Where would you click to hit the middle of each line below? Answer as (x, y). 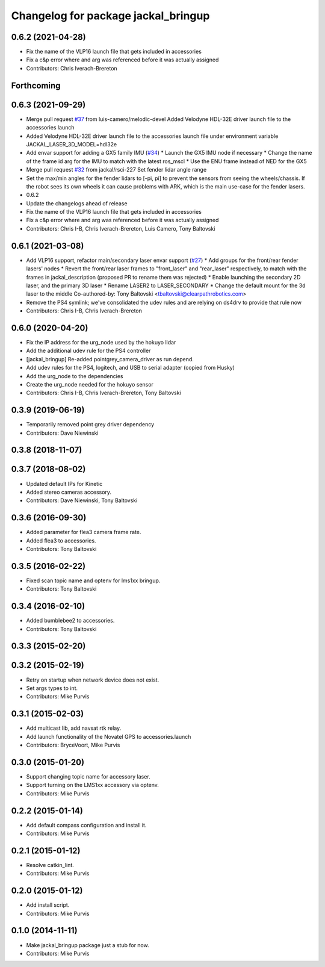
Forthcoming (36, 85)
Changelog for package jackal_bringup (110, 16)
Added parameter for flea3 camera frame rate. (84, 532)
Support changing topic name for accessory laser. (88, 776)
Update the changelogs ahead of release (77, 203)
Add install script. (48, 905)
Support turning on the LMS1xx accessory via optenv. (93, 785)
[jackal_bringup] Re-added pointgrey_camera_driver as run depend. (110, 359)
